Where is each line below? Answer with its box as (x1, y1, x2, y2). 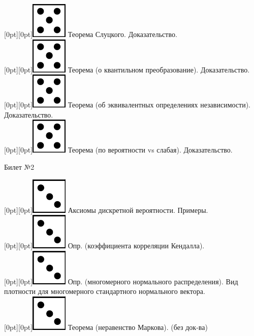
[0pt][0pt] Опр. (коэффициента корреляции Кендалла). (4, 240, 205, 251)
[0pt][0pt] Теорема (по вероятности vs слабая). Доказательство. (4, 144, 233, 155)
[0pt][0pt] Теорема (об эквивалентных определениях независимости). (4, 99, 251, 110)
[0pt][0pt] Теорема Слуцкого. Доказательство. (4, 29, 177, 39)
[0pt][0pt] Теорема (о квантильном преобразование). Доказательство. (4, 64, 250, 74)
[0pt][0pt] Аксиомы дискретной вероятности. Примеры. (4, 204, 208, 215)
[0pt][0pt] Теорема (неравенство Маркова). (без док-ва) (4, 321, 208, 332)
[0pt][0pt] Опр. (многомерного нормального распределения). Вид (4, 276, 238, 286)
